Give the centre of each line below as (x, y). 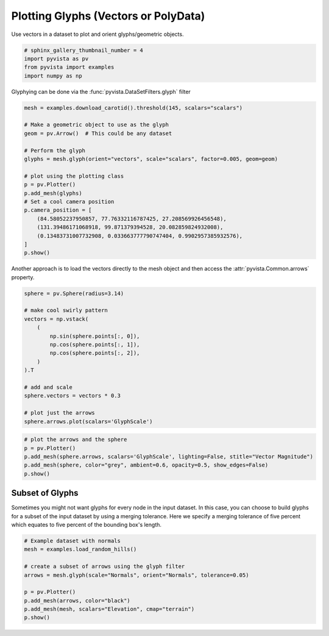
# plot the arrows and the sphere (76, 440)
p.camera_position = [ (58, 210)
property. (23, 277)
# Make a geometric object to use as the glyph (96, 125)
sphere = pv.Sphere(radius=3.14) (74, 293)
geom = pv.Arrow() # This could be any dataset (98, 133)
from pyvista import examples (69, 67)
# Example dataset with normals (73, 541)
